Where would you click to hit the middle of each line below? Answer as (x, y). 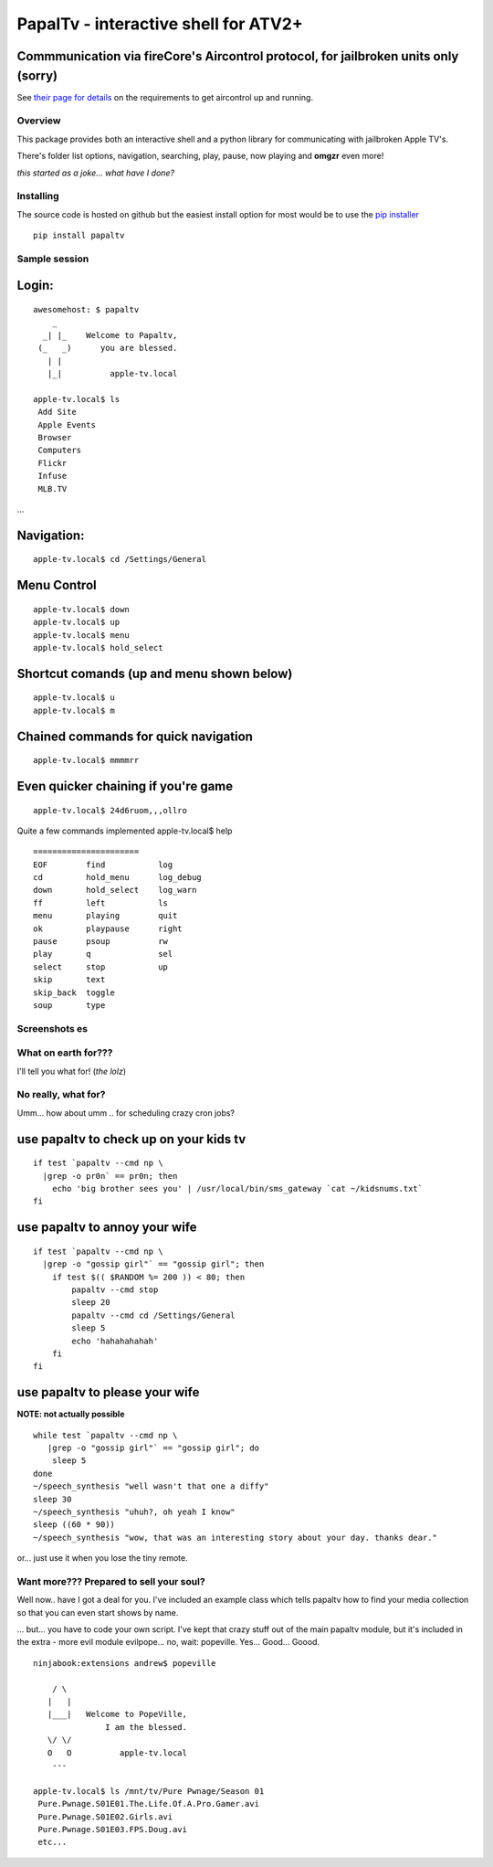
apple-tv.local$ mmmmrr (86, 760)
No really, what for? (61, 1095)
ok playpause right (108, 928)
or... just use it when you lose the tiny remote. (102, 1558)
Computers (60, 451)
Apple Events (67, 424)
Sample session (53, 259)
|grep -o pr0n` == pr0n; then (110, 1176)
